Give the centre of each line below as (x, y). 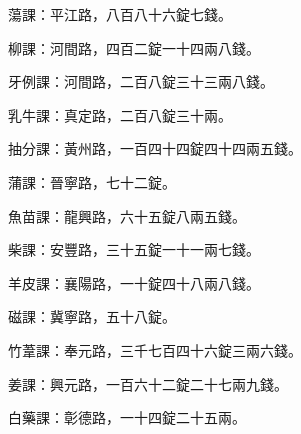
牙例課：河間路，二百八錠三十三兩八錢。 (141, 81)
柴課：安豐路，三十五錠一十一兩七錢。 (134, 249)
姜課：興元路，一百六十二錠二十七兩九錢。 (148, 383)
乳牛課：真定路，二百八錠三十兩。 (120, 114)
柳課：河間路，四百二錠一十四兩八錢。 (134, 47)
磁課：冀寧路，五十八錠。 (92, 316)
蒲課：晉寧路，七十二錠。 (92, 181)
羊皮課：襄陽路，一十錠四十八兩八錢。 (134, 282)
